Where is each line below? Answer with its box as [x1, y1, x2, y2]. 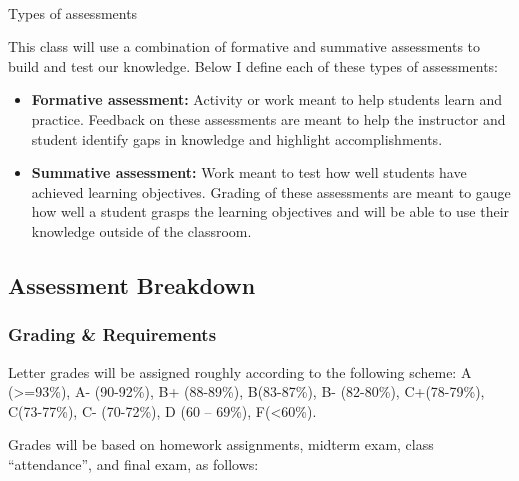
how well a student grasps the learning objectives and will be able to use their [31, 201, 510, 222]
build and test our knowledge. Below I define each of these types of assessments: [8, 55, 498, 76]
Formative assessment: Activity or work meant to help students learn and [31, 89, 502, 110]
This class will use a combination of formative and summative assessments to [8, 36, 481, 57]
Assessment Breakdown [8, 269, 256, 300]
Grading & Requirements [8, 322, 217, 347]
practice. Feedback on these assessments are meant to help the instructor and [31, 108, 506, 129]
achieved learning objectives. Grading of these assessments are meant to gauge [31, 181, 511, 202]
